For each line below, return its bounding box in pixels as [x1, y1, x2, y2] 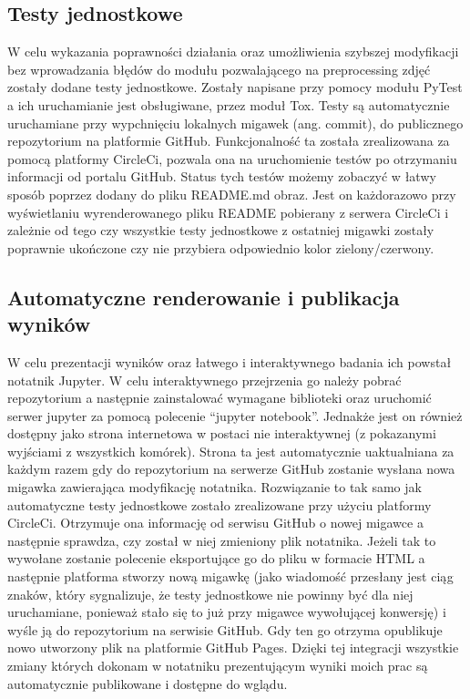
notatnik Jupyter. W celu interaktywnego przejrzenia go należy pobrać [7, 370, 402, 389]
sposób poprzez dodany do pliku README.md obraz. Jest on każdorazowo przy [7, 184, 456, 203]
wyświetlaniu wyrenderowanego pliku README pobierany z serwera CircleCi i [7, 202, 449, 221]
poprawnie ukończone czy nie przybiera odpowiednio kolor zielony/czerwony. [7, 238, 434, 257]
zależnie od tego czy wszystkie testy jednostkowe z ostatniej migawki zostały [7, 221, 434, 240]
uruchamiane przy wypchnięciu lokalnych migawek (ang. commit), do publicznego [7, 113, 464, 132]
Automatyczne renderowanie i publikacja [7, 283, 400, 311]
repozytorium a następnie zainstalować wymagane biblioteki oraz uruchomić [7, 388, 432, 407]
